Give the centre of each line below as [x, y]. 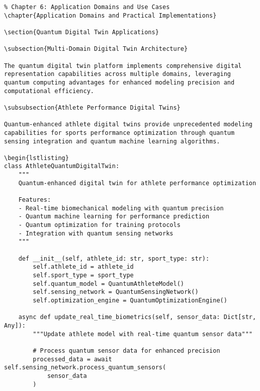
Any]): [15, 325]
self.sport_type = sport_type [83, 275]
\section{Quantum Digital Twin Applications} [81, 32]
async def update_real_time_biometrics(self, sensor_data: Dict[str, [137, 317]
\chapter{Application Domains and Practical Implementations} [110, 15]
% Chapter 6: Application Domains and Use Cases [87, 7]
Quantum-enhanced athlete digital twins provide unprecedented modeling [128, 125]
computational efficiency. [49, 91]
